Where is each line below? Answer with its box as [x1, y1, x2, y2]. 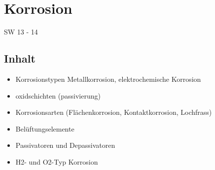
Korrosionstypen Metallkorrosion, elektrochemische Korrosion [15, 73, 201, 84]
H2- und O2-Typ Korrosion [15, 156, 98, 167]
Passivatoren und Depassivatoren [15, 140, 115, 150]
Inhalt [4, 51, 36, 66]
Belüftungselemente [15, 123, 74, 134]
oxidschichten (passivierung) [15, 90, 101, 101]
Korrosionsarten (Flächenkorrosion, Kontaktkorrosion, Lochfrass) [15, 107, 212, 117]
